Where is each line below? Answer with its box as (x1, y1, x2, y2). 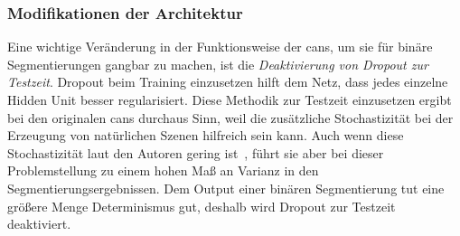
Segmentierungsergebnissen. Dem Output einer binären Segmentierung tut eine (7, 178, 445, 197)
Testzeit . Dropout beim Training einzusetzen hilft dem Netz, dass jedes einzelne (7, 72, 448, 91)
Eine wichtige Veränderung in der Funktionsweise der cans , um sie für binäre (7, 37, 433, 56)
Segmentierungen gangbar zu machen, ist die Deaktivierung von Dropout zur (7, 54, 428, 73)
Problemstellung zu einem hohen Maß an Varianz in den (7, 161, 319, 180)
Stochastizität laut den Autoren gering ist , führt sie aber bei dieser (7, 143, 384, 162)
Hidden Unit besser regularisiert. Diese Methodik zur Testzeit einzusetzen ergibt (7, 90, 452, 109)
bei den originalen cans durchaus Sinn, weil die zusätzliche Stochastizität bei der (7, 108, 454, 127)
